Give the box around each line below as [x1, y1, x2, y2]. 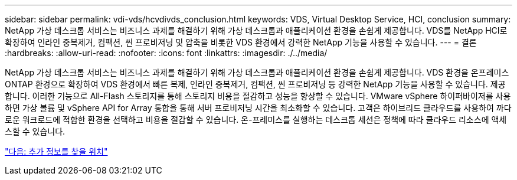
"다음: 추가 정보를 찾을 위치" [5, 146, 108, 156]
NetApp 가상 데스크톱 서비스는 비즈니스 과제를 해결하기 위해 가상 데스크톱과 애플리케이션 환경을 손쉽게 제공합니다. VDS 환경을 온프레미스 [5, 67, 509, 77]
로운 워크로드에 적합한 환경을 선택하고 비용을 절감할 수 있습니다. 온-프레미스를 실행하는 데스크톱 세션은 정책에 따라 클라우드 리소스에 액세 [5, 114, 507, 125]
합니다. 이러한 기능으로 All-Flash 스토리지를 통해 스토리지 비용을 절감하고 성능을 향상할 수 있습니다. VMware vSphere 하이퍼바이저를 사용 [5, 91, 511, 101]
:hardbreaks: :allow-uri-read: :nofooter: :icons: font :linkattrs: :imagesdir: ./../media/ [5, 48, 328, 58]
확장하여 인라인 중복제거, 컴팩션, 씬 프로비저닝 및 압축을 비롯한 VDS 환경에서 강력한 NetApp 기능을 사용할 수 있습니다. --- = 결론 [5, 37, 477, 47]
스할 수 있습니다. [5, 126, 66, 136]
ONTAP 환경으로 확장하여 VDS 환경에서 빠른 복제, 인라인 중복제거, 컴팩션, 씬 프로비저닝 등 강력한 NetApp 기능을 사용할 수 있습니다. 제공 [5, 79, 506, 89]
